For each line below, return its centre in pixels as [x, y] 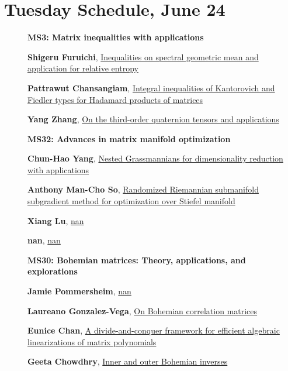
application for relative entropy [83, 68]
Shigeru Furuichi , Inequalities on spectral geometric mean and [143, 56]
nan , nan [44, 240]
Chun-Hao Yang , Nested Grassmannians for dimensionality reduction [155, 158]
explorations [53, 271]
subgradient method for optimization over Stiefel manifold [131, 201]
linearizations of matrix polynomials [92, 341]
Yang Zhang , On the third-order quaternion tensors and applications [153, 119]
